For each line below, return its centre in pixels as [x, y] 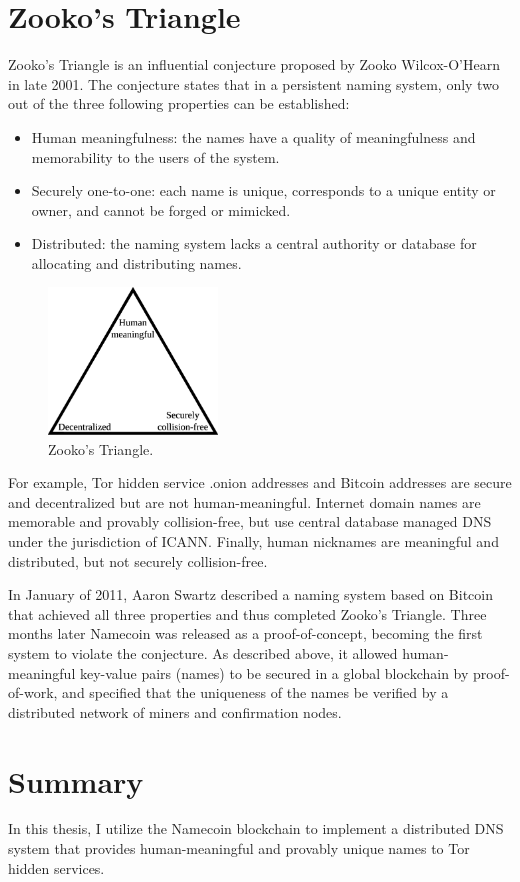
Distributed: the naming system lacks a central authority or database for [254, 243]
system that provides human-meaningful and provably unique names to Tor [239, 848]
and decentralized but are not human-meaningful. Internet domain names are [244, 501]
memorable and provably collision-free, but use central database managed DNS [250, 521]
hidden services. [56, 867]
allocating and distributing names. [136, 262]
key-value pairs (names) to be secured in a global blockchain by [274, 672]
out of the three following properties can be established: [179, 103]
